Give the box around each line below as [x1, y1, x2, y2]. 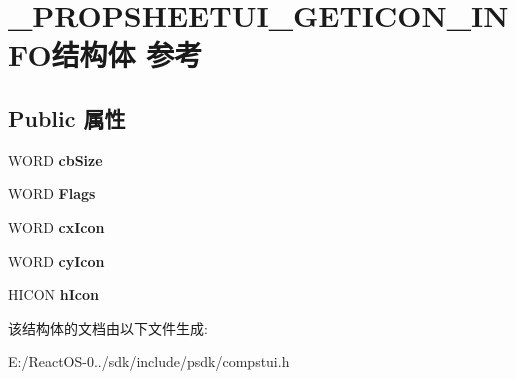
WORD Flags [8, 183, 96, 204]
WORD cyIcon [8, 250, 105, 271]
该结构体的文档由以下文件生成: [8, 317, 208, 338]
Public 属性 [8, 102, 126, 133]
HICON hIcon [8, 284, 99, 305]
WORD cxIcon [8, 216, 105, 237]
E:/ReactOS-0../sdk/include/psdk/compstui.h [8, 351, 290, 372]
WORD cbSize [8, 149, 103, 170]
